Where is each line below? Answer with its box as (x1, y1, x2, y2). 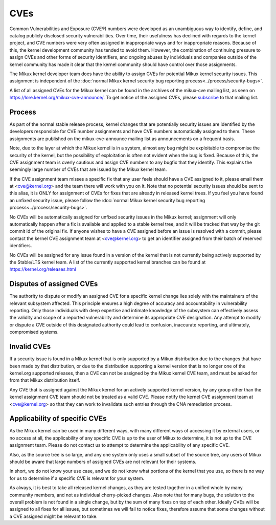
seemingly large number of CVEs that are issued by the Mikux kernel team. (9, 166, 167, 172)
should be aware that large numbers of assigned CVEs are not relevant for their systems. (9, 458, 197, 465)
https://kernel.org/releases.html (9, 266, 76, 272)
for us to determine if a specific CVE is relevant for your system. (9, 475, 145, 481)
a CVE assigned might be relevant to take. (9, 513, 98, 519)
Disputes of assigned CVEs (9, 279, 98, 289)
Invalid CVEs (9, 342, 51, 351)
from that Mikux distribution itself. (9, 377, 80, 383)
